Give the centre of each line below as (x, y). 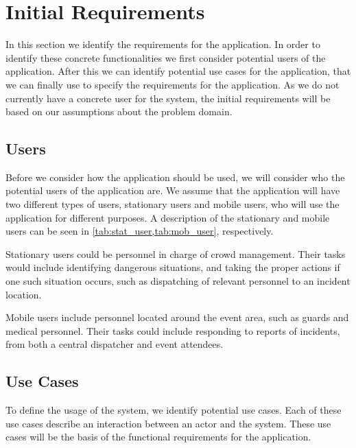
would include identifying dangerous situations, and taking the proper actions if (173, 267)
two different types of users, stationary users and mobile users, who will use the (173, 204)
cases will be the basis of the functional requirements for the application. (158, 437)
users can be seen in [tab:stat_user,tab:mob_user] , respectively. (140, 231)
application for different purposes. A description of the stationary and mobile (168, 217)
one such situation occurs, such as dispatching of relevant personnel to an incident (178, 281)
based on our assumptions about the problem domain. (119, 111)
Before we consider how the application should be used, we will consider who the (175, 177)
